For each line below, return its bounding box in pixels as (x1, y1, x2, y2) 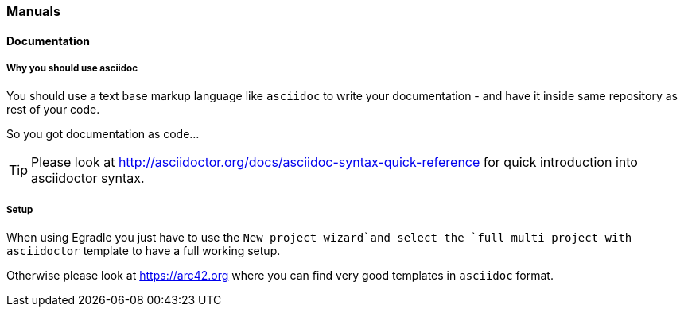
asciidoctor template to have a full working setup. (6, 244, 281, 258)
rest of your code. (6, 102, 100, 117)
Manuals (6, 3, 61, 19)
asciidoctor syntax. (31, 170, 145, 187)
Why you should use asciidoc (6, 63, 138, 74)
